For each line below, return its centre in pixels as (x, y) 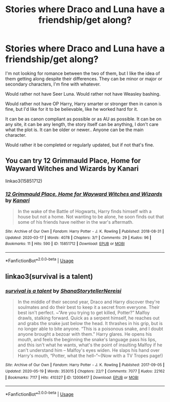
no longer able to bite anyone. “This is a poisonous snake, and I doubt (90, 329)
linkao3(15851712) (24, 181)
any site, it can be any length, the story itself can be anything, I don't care (82, 124)
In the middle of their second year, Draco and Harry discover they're (89, 302)
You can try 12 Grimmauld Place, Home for (73, 161)
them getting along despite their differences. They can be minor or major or (84, 78)
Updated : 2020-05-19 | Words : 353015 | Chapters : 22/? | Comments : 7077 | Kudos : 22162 (85, 371)
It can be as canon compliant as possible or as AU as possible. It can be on (83, 119)
